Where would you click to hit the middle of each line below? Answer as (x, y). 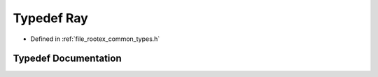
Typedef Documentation (67, 59)
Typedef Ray (51, 18)
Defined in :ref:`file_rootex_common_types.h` (95, 39)
